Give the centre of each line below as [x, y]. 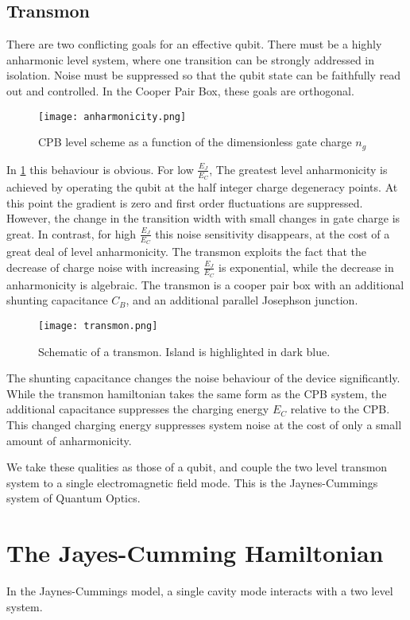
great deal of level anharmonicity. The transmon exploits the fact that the [186, 251]
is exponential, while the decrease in [306, 267]
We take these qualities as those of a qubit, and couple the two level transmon [197, 467]
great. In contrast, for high [72, 233]
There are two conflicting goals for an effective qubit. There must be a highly [194, 44]
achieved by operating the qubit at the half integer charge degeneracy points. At [202, 186]
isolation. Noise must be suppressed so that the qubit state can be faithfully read [204, 75]
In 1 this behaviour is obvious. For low [100, 169]
